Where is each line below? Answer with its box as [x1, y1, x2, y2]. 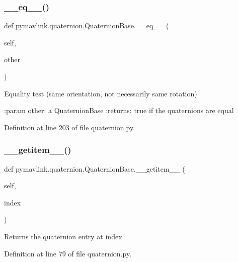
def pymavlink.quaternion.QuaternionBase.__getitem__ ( [4, 163, 185, 174]
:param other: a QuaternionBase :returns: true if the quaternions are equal [4, 105, 234, 116]
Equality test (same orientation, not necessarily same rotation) [4, 88, 197, 98]
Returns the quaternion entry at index [4, 231, 122, 241]
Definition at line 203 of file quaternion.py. [4, 122, 135, 132]
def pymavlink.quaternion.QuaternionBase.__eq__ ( [4, 20, 169, 31]
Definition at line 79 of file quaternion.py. [4, 248, 132, 258]
